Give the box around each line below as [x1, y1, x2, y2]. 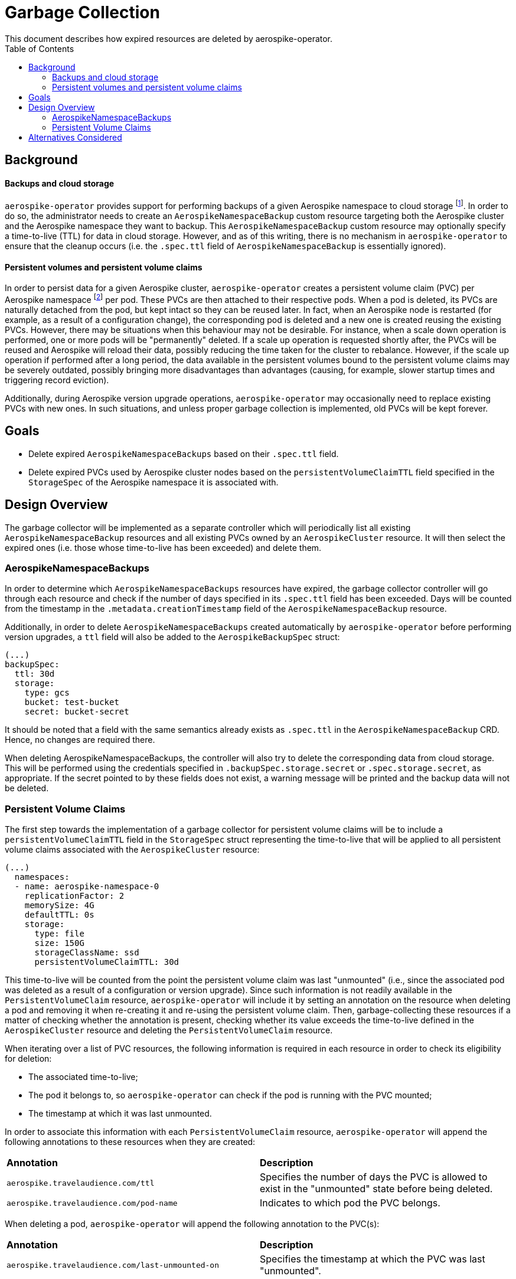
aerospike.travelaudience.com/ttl [6, 1178, 155, 1187]
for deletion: [5, 1053, 52, 1064]
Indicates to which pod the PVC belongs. [260, 1197, 440, 1209]
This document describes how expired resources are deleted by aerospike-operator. [5, 33, 333, 44]
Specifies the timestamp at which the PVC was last [260, 1253, 485, 1265]
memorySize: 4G [24, 900, 94, 911]
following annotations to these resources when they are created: [5, 1137, 256, 1147]
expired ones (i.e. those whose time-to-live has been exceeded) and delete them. [5, 542, 322, 553]
